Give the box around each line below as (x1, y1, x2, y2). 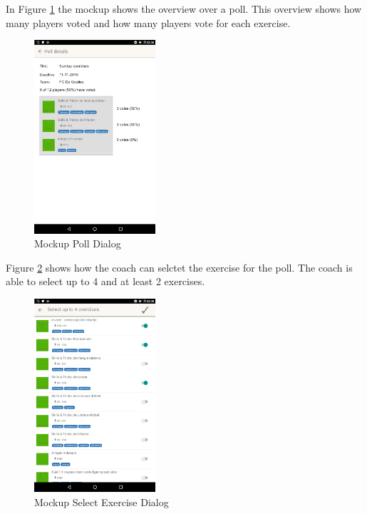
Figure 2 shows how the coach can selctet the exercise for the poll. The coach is (6, 259, 353, 274)
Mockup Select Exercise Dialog (34, 494, 169, 509)
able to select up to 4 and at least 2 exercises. (6, 274, 205, 289)
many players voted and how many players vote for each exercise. (6, 15, 291, 30)
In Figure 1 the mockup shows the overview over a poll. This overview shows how (6, 1, 362, 16)
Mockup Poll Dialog (34, 236, 121, 251)
